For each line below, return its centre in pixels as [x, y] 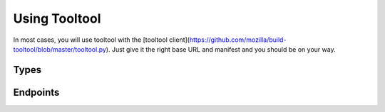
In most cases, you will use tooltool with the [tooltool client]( [102, 40]
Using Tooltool [57, 18]
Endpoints [36, 92]
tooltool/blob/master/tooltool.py [60, 49]
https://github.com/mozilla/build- [238, 40]
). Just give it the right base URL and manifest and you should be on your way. [221, 49]
